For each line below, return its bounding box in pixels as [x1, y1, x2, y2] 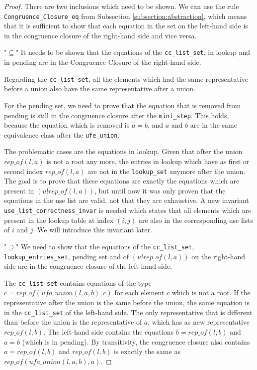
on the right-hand [191, 251, 246, 261]
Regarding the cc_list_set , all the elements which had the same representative [4, 73, 249, 84]
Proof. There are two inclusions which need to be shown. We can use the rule [4, 1, 239, 11]
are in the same [190, 120, 237, 130]
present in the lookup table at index [4, 214, 114, 225]
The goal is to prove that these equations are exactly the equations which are [4, 176, 240, 186]
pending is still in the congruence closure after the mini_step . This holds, [4, 110, 229, 120]
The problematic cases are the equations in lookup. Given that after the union [4, 146, 243, 157]
